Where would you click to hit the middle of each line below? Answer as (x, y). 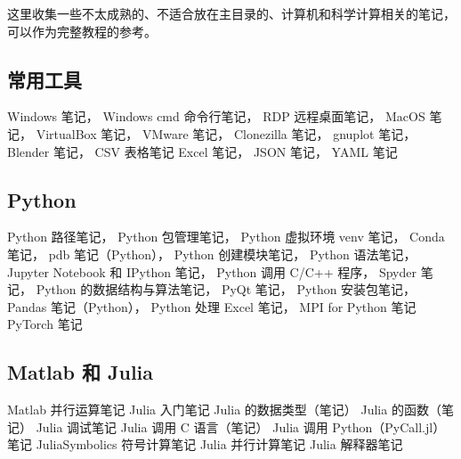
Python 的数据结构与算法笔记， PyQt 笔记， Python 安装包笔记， (226, 289)
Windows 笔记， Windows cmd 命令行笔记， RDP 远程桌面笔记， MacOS (216, 116)
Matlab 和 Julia (81, 372)
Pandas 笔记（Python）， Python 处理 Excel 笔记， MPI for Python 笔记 (212, 306)
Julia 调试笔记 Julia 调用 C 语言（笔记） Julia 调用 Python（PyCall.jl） (241, 426)
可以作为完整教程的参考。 (82, 31)
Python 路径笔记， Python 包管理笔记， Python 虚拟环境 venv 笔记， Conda (226, 237)
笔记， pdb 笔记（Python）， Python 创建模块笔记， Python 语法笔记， (212, 254)
